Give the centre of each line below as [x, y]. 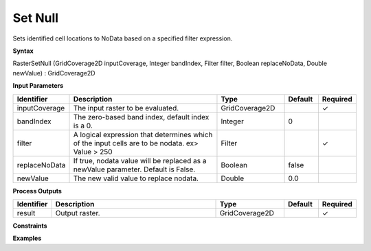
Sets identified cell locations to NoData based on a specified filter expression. [123, 38]
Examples [27, 238]
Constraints [30, 226]
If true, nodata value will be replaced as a [140, 160]
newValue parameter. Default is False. [134, 169]
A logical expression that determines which [143, 134]
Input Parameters [38, 86]
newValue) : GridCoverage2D [54, 73]
